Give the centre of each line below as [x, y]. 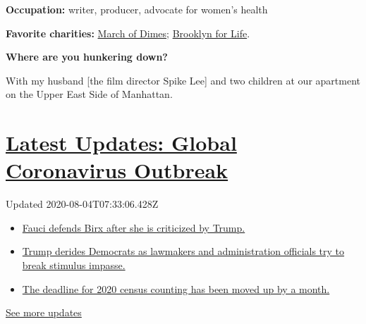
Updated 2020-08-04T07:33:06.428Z [82, 204]
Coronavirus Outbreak [117, 170]
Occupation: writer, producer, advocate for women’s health [137, 9]
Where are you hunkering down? [87, 57]
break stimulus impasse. [74, 265]
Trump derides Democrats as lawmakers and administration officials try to [183, 251]
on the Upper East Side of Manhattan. [89, 94]
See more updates [44, 312]
